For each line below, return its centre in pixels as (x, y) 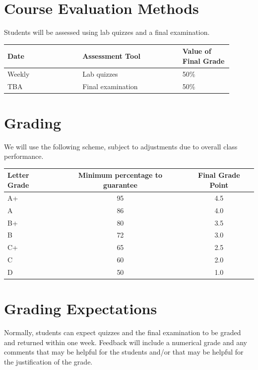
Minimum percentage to (120, 175)
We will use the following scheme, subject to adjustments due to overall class (121, 146)
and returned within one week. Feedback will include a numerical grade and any (126, 342)
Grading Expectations (81, 308)
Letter (18, 175)
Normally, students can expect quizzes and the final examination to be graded (123, 332)
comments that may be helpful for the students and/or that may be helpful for (124, 352)
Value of (197, 51)
